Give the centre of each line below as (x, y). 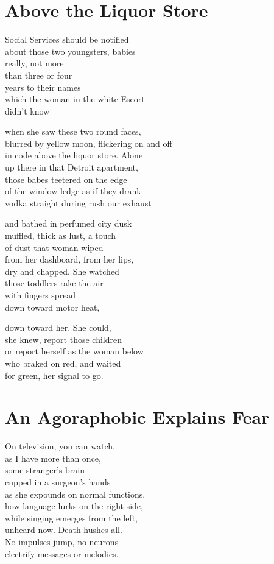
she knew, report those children (63, 339)
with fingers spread (40, 295)
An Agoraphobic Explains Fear (137, 417)
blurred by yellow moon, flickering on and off (89, 143)
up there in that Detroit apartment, (72, 167)
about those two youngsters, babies (70, 51)
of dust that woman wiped (54, 247)
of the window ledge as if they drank (73, 191)
